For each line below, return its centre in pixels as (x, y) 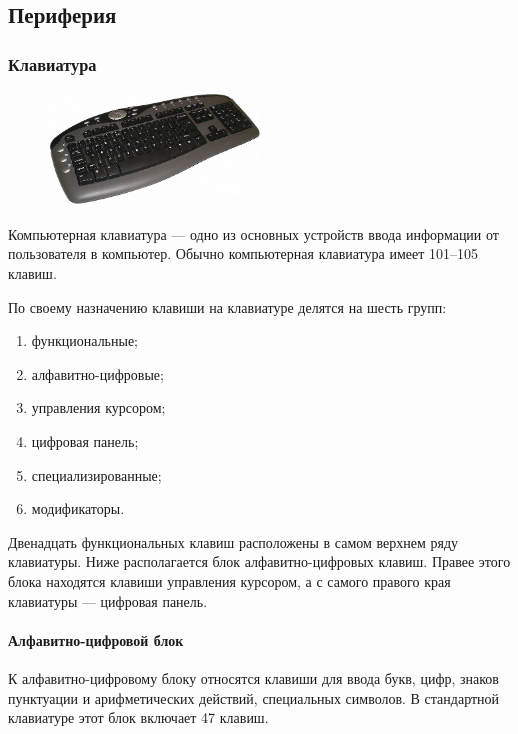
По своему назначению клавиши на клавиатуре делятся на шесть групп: (227, 306)
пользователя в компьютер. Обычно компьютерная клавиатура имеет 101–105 (243, 253)
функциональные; (85, 340)
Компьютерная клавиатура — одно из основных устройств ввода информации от (253, 233)
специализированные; (96, 474)
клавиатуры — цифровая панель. (108, 600)
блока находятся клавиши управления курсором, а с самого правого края (229, 581)
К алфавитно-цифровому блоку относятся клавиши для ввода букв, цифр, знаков (253, 677)
